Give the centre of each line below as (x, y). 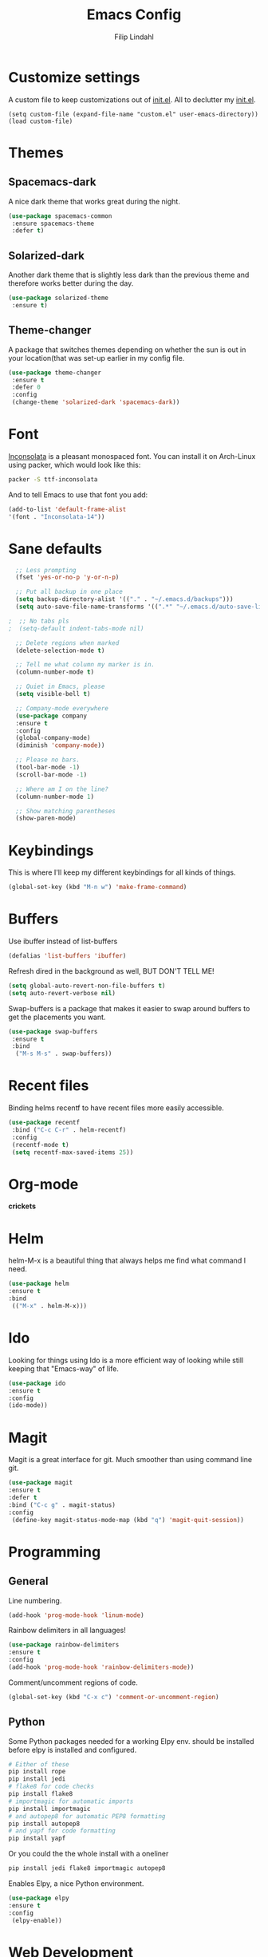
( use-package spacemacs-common (60, 216)
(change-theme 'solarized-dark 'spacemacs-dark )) (96, 402)
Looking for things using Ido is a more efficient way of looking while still (126, 1360)
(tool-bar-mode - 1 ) (48, 768)
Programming (55, 1552)
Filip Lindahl (134, 37)
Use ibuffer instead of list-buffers (63, 941)
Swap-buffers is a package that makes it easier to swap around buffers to (129, 1008)
